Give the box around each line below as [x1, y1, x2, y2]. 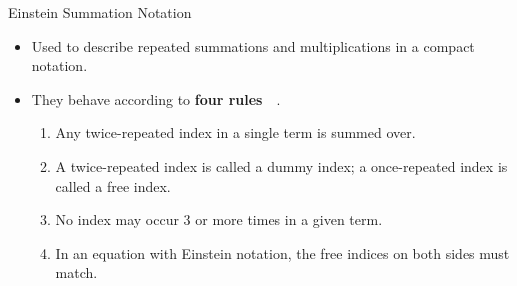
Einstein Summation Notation [8, 2, 192, 22]
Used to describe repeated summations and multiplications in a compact [31, 35, 475, 56]
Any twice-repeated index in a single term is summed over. [55, 122, 416, 143]
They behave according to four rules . [31, 88, 281, 109]
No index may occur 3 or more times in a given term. [55, 209, 383, 230]
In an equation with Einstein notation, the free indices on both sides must [55, 242, 510, 263]
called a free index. [55, 175, 171, 196]
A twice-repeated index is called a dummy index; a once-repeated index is [55, 155, 508, 176]
